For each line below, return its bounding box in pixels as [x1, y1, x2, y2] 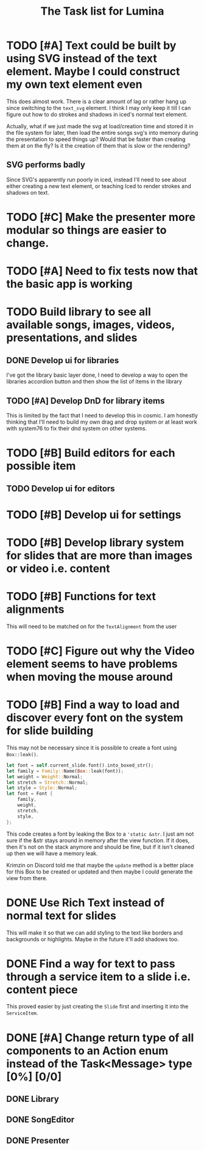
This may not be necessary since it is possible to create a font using [6, 743, 177, 751]
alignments [6, 602, 65, 617]
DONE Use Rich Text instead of [6, 895, 165, 910]
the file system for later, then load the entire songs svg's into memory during [6, 129, 199, 136]
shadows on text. [6, 189, 50, 196]
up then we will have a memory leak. [6, 850, 98, 857]
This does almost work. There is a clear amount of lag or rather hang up [6, 98, 187, 105]
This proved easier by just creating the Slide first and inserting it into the [6, 1003, 189, 1010]
